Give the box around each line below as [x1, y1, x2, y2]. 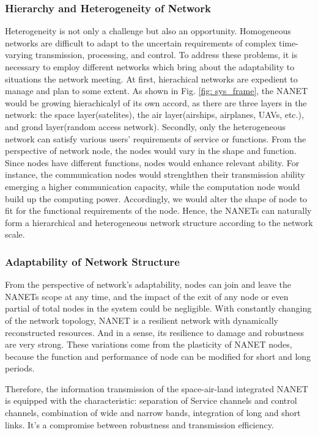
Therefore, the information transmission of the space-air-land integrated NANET [5, 382, 308, 395]
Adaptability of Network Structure [5, 254, 180, 269]
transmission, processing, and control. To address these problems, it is [35, 48, 298, 61]
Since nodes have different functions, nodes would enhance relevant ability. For [5, 156, 300, 169]
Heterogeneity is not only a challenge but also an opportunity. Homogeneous [5, 24, 291, 37]
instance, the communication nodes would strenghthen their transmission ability [5, 168, 305, 181]
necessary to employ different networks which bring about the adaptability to [5, 60, 295, 73]
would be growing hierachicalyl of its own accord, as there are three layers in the [5, 96, 307, 109]
